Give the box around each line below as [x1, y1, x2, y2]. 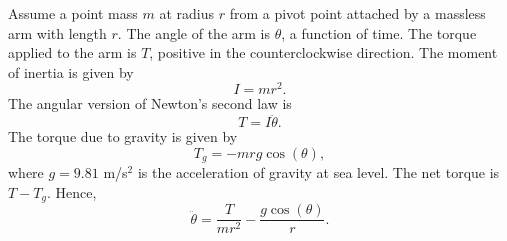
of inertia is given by [8, 61, 134, 82]
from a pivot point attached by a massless [229, 3, 486, 23]
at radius [159, 3, 214, 23]
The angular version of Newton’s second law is [8, 93, 292, 114]
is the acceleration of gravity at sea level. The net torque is [137, 162, 500, 183]
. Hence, [46, 181, 97, 202]
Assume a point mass [8, 3, 138, 23]
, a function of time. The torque [281, 22, 477, 43]
